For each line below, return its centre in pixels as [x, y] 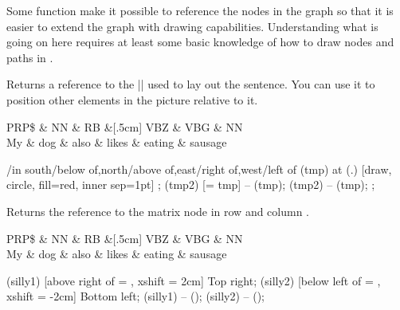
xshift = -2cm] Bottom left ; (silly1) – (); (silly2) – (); [135, 296]
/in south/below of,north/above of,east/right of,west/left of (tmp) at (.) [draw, [199, 169]
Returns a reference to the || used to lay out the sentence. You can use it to [191, 84]
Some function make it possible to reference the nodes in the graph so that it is [200, 10]
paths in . [30, 57]
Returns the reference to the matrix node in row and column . [158, 211]
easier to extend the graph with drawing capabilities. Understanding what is [192, 26]
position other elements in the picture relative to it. [132, 99]
